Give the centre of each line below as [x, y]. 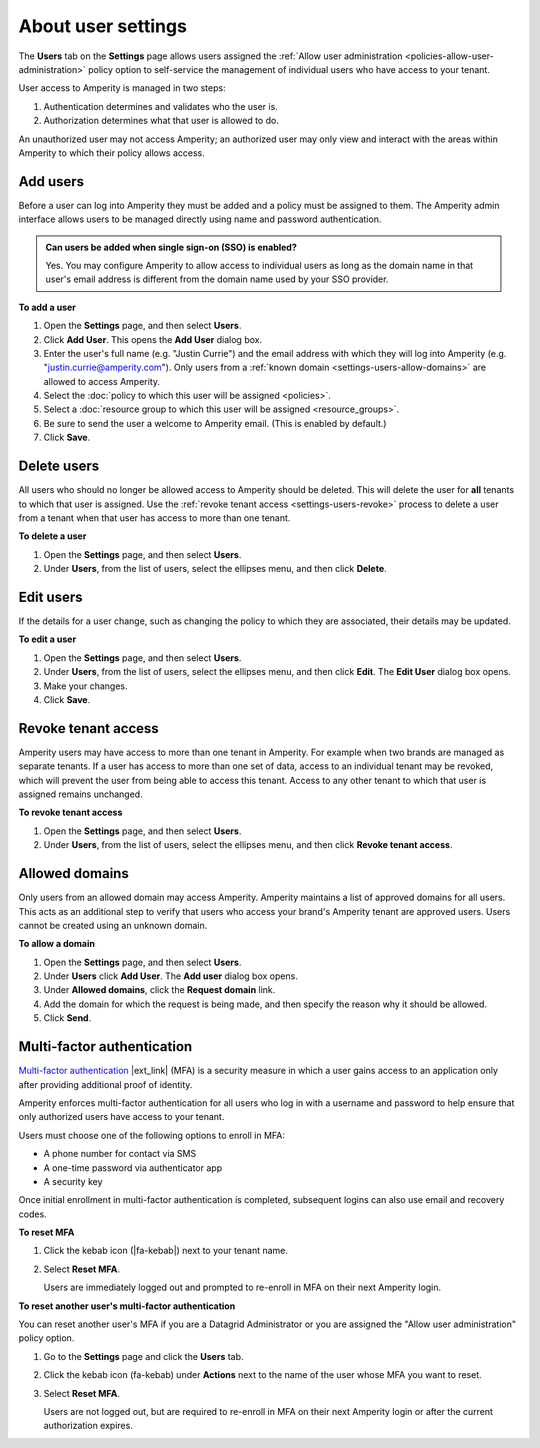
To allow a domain [56, 944]
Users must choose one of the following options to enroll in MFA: [151, 1135]
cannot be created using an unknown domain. [113, 925]
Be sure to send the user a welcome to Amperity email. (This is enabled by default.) [215, 423]
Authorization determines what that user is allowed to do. [161, 121]
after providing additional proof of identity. [105, 1084]
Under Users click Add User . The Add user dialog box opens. [171, 976]
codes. [32, 1214]
